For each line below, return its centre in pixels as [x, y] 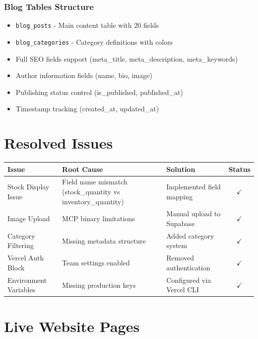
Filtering [21, 245]
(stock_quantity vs [91, 191]
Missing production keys [99, 285]
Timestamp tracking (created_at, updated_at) [87, 109]
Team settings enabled [96, 263]
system [177, 245]
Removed [180, 258]
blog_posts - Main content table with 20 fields [87, 25]
